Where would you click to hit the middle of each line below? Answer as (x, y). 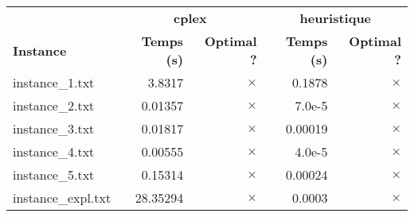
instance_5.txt (54, 174)
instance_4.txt (54, 151)
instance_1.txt (54, 82)
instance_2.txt (54, 105)
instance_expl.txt (62, 198)
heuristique (336, 18)
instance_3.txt (54, 128)
